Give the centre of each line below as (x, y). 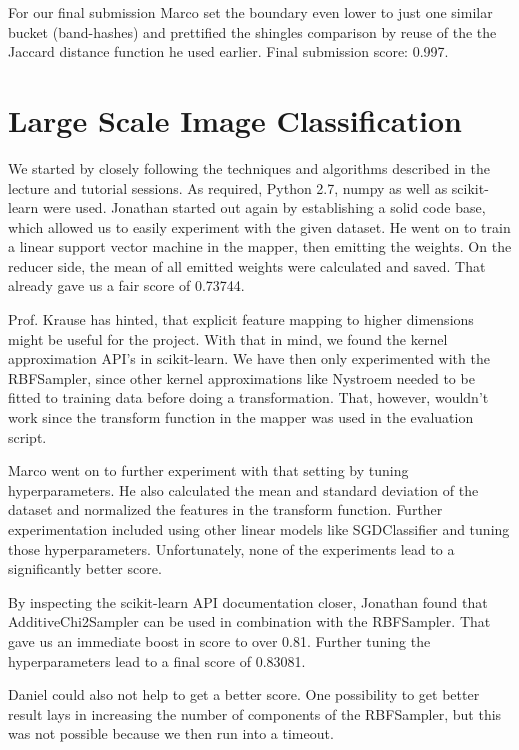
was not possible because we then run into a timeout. (171, 733)
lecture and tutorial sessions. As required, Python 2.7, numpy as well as (228, 187)
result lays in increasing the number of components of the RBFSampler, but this (255, 713)
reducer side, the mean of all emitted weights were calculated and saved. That (247, 265)
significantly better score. (85, 568)
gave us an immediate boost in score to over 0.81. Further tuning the (219, 640)
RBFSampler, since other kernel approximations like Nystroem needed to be (241, 377)
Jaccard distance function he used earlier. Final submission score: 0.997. (228, 51)
